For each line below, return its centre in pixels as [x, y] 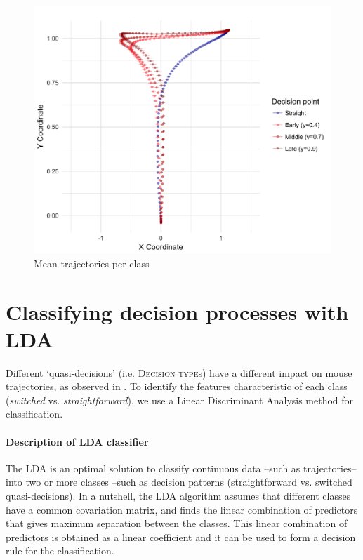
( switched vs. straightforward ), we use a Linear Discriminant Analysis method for [180, 400]
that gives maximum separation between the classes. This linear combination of [177, 523]
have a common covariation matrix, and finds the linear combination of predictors [182, 509]
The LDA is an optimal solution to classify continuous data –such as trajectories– [181, 468]
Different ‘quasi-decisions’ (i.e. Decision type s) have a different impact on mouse [179, 372]
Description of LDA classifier [77, 441]
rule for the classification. [60, 551]
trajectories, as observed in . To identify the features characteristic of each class [177, 386]
